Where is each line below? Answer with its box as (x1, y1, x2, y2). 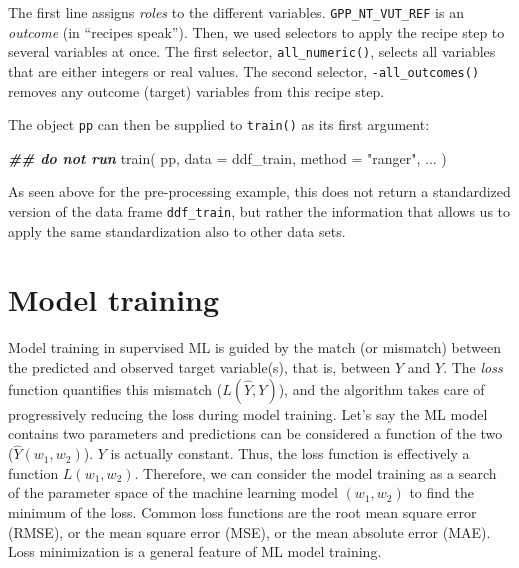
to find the (409, 482, 474, 503)
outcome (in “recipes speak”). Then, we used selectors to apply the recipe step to (8, 21, 505, 42)
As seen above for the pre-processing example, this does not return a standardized (8, 181, 511, 202)
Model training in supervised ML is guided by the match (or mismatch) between (8, 337, 501, 358)
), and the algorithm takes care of (278, 378, 485, 399)
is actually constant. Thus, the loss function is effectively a (110, 443, 470, 464)
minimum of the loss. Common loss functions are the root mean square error (8, 501, 477, 522)
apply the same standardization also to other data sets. (8, 220, 346, 241)
